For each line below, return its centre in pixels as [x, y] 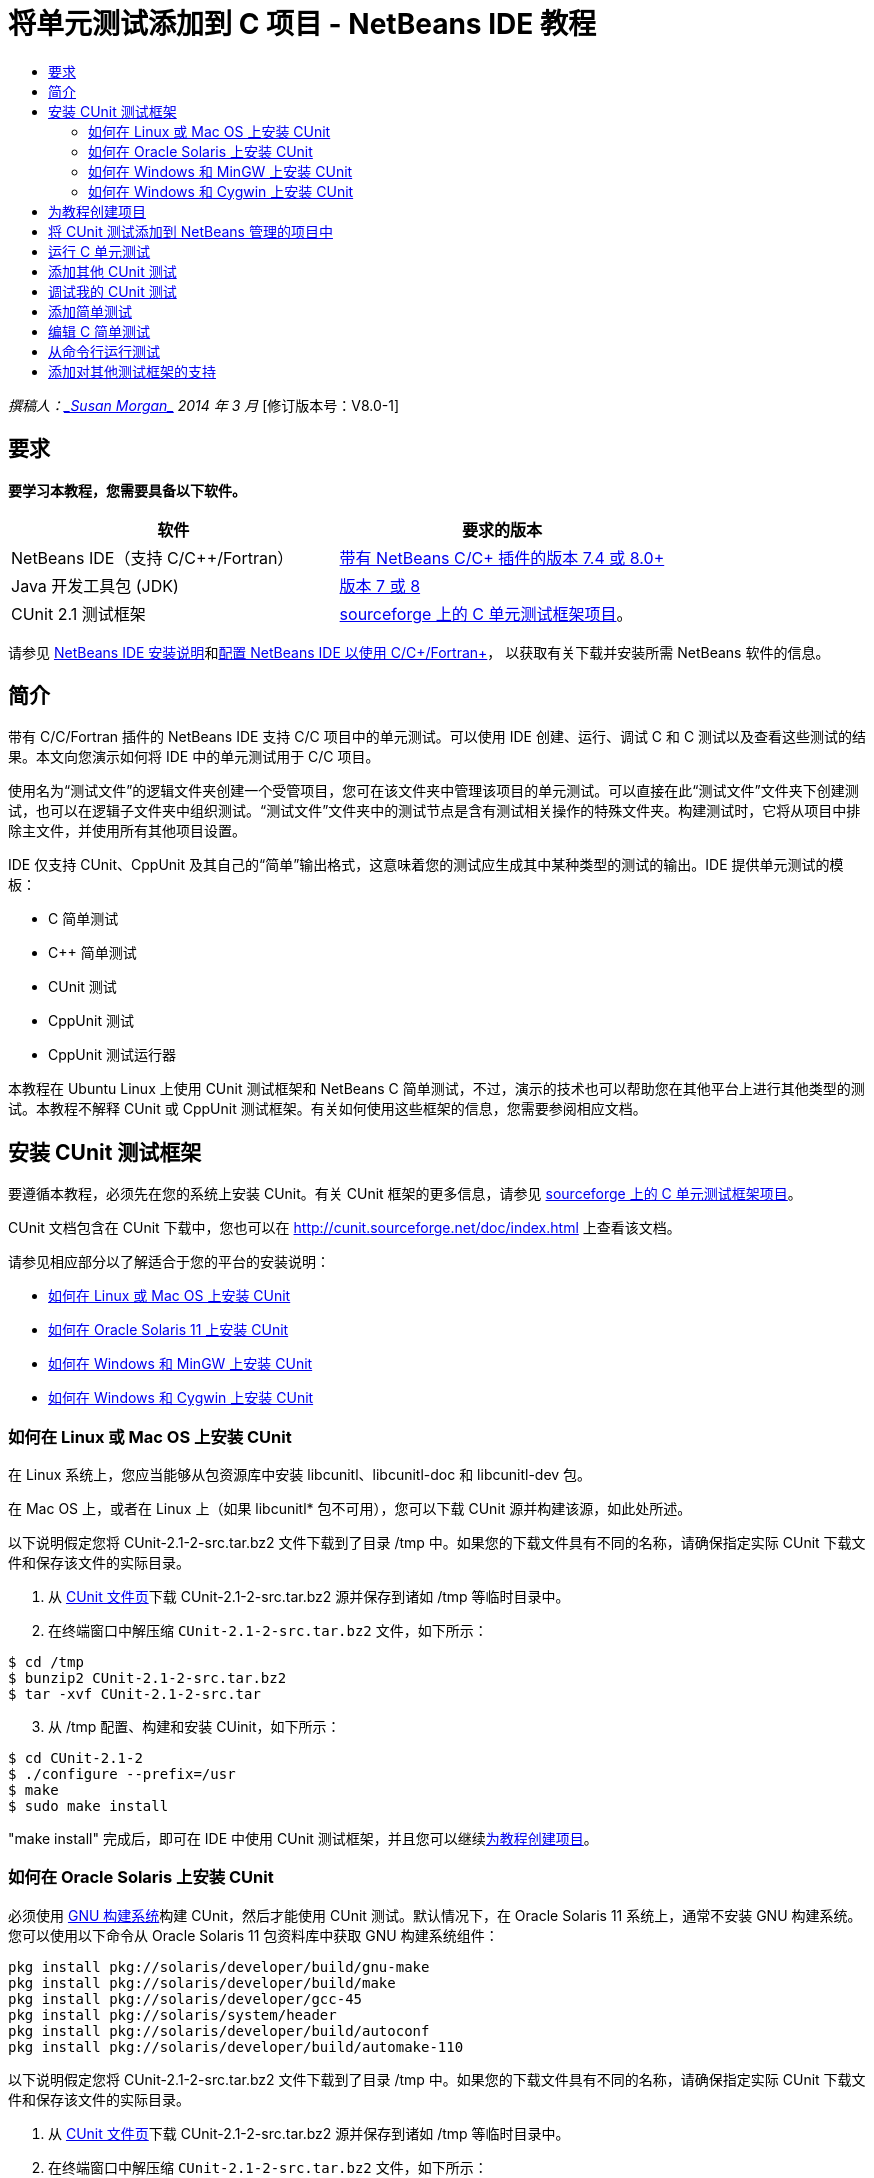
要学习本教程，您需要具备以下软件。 [127, 490]
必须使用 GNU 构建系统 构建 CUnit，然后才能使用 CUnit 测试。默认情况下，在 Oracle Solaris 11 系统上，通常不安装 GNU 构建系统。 [435, 1915]
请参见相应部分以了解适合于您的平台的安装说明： [169, 1262]
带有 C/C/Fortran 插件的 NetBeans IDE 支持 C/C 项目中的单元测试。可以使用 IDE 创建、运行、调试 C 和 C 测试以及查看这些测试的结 [437, 737]
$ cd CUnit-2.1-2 [75, 1758]
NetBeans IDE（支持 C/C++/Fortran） [152, 557]
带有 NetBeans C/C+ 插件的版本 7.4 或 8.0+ [502, 557]
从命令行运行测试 [104, 351]
